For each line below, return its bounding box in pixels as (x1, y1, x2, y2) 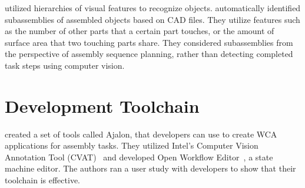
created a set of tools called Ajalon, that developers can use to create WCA (5, 127, 277, 140)
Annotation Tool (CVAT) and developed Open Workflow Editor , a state (5, 150, 273, 163)
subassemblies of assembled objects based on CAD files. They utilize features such (5, 13, 300, 25)
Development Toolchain (5, 93, 200, 117)
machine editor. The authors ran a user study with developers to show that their (5, 162, 296, 174)
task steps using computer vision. (5, 59, 125, 71)
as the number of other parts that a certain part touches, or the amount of (5, 25, 274, 37)
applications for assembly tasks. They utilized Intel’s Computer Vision (5, 139, 258, 152)
